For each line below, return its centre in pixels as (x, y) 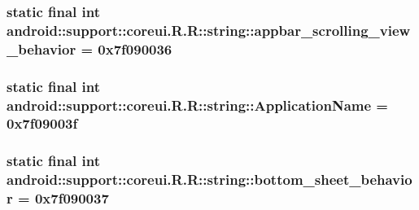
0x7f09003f (42, 123)
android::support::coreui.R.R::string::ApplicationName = (197, 105)
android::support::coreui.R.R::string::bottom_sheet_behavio (209, 179)
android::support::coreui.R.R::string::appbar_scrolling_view (209, 30)
